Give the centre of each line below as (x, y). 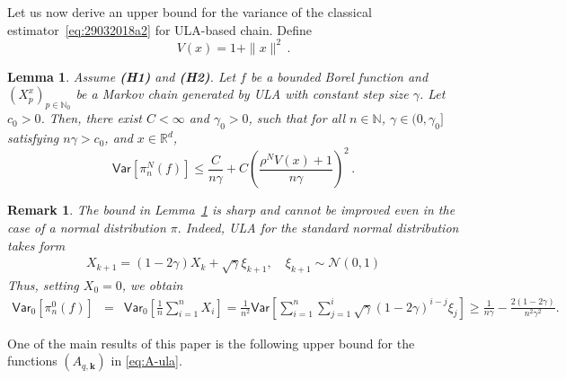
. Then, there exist (92, 118)
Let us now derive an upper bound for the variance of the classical (190, 12)
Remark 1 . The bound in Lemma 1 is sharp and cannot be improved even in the (231, 210)
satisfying (33, 138)
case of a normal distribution (87, 227)
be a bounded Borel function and (339, 76)
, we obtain (152, 284)
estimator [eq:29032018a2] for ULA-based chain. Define (159, 29)
